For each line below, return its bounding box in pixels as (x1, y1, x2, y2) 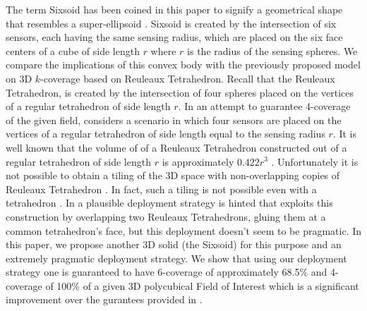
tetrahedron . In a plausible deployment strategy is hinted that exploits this (6, 195, 333, 210)
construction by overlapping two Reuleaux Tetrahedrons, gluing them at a (6, 209, 326, 224)
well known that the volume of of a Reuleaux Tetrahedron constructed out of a (6, 140, 347, 154)
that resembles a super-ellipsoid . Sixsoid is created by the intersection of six (6, 16, 337, 30)
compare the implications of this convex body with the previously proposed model (6, 57, 361, 72)
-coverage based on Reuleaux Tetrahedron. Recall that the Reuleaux (40, 71, 335, 85)
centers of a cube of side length (6, 43, 140, 58)
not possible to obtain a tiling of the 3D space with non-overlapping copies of (6, 168, 340, 183)
